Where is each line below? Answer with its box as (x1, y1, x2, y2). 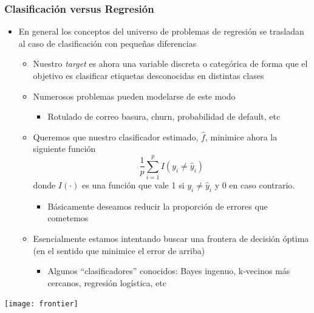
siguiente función (33, 142, 96, 155)
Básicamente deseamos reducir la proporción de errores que (47, 199, 268, 212)
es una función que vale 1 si (82, 179, 185, 191)
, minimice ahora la (205, 130, 278, 143)
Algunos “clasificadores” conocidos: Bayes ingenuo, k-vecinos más (47, 264, 290, 277)
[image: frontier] (4, 300, 78, 309)
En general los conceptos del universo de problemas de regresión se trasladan (18, 25, 304, 38)
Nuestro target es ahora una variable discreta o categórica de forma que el (33, 57, 308, 70)
